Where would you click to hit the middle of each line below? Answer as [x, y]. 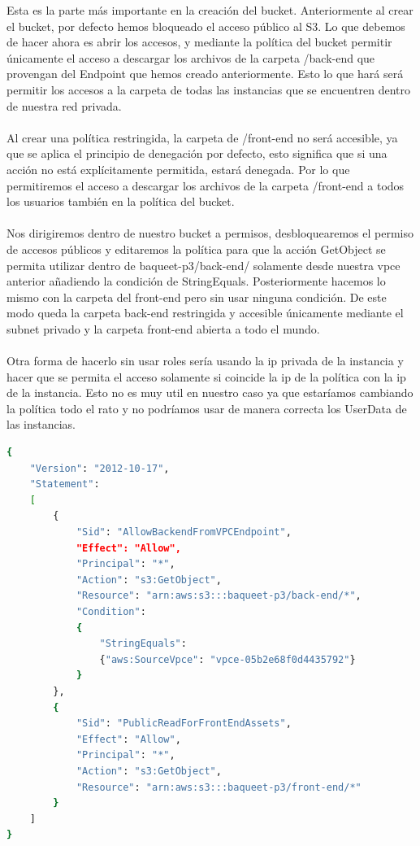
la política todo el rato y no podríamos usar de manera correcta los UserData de [207, 408]
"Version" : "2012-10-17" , [100, 468]
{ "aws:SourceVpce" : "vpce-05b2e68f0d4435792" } [227, 659]
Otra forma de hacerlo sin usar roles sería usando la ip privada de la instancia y [205, 361]
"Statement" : [65, 484]
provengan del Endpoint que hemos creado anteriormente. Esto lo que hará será [205, 74]
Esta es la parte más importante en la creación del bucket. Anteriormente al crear [210, 10]
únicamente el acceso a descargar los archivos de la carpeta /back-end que [191, 57]
